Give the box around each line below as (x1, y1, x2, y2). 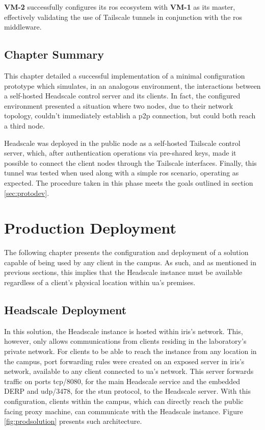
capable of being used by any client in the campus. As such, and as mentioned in (4, 257, 257, 267)
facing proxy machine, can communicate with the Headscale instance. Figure (4, 406, 243, 416)
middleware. (4, 21, 42, 32)
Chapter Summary (4, 46, 104, 62)
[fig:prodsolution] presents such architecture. (4, 416, 142, 426)
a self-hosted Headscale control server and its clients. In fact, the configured (4, 90, 241, 101)
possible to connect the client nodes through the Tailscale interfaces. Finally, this (4, 157, 257, 168)
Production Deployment (4, 217, 177, 238)
